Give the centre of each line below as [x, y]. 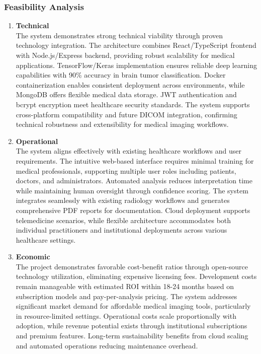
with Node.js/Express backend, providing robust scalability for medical [125, 55]
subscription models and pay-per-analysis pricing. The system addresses [126, 296]
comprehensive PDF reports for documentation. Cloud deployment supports [133, 210]
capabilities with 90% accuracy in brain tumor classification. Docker [121, 75]
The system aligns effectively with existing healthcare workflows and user [128, 151]
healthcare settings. [46, 239]
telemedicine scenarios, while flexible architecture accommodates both [123, 220]
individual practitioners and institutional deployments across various [121, 230]
